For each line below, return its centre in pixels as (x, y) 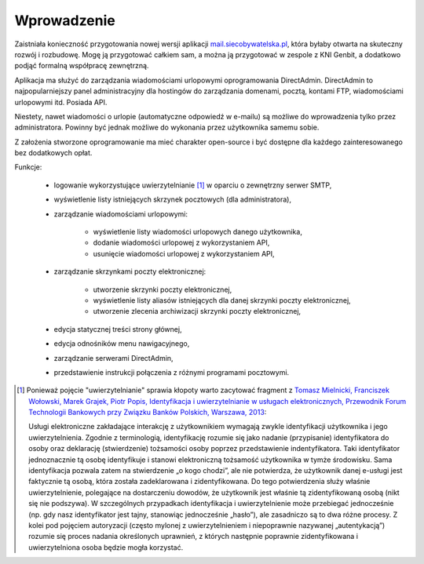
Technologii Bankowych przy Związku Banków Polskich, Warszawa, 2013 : (148, 413)
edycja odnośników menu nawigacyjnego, (122, 344)
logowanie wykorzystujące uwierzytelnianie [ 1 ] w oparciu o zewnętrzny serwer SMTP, (193, 185)
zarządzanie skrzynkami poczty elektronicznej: (130, 271)
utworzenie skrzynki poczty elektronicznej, (163, 289)
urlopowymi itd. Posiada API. (61, 102)
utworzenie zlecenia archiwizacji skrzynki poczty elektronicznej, (197, 311)
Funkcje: (28, 167)
